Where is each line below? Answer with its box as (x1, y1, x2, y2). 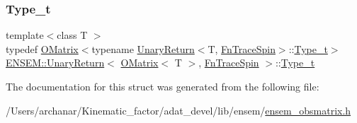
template (6, 28, 44, 42)
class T (57, 28, 88, 42)
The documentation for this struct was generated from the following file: (6, 79, 319, 93)
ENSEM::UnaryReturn (6, 55, 105, 70)
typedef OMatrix (6, 41, 79, 56)
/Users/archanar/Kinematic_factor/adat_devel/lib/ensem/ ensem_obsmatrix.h (6, 102, 351, 117)
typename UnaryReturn (91, 41, 195, 56)
